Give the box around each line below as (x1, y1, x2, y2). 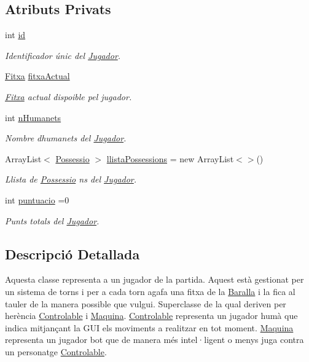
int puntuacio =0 (5, 193, 69, 206)
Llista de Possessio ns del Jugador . (5, 173, 137, 186)
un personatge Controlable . (5, 345, 107, 358)
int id (5, 28, 26, 41)
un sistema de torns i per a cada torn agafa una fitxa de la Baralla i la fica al (5, 285, 295, 297)
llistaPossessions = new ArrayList (106, 152, 234, 165)
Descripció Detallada (5, 244, 140, 263)
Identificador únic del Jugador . (5, 49, 121, 61)
